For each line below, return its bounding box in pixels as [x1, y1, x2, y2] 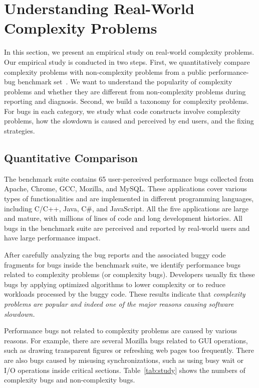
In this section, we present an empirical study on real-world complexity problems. [4, 47, 254, 57]
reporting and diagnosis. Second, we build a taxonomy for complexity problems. [4, 96, 249, 106]
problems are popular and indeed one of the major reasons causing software [4, 298, 234, 309]
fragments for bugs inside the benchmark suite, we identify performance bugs [4, 259, 240, 270]
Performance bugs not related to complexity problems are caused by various [4, 325, 237, 336]
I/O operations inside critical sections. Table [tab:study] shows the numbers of [4, 364, 245, 375]
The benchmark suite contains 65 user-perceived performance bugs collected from [4, 173, 254, 184]
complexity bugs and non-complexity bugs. [4, 374, 135, 385]
